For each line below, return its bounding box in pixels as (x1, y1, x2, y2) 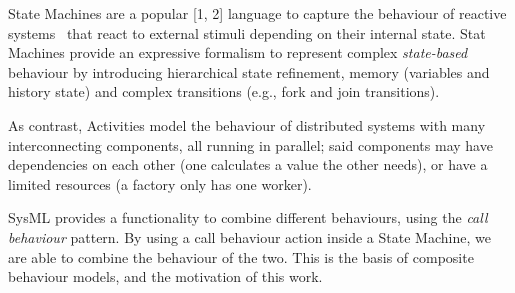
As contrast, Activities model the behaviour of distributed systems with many (8, 114, 486, 135)
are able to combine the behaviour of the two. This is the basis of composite (8, 246, 474, 267)
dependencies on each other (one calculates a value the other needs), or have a (8, 154, 488, 175)
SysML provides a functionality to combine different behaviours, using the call (8, 207, 488, 228)
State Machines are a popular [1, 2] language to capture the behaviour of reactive (8, 3, 507, 23)
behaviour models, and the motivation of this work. (8, 266, 323, 287)
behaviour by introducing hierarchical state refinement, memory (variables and (8, 61, 490, 82)
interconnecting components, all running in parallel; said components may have (8, 134, 493, 155)
